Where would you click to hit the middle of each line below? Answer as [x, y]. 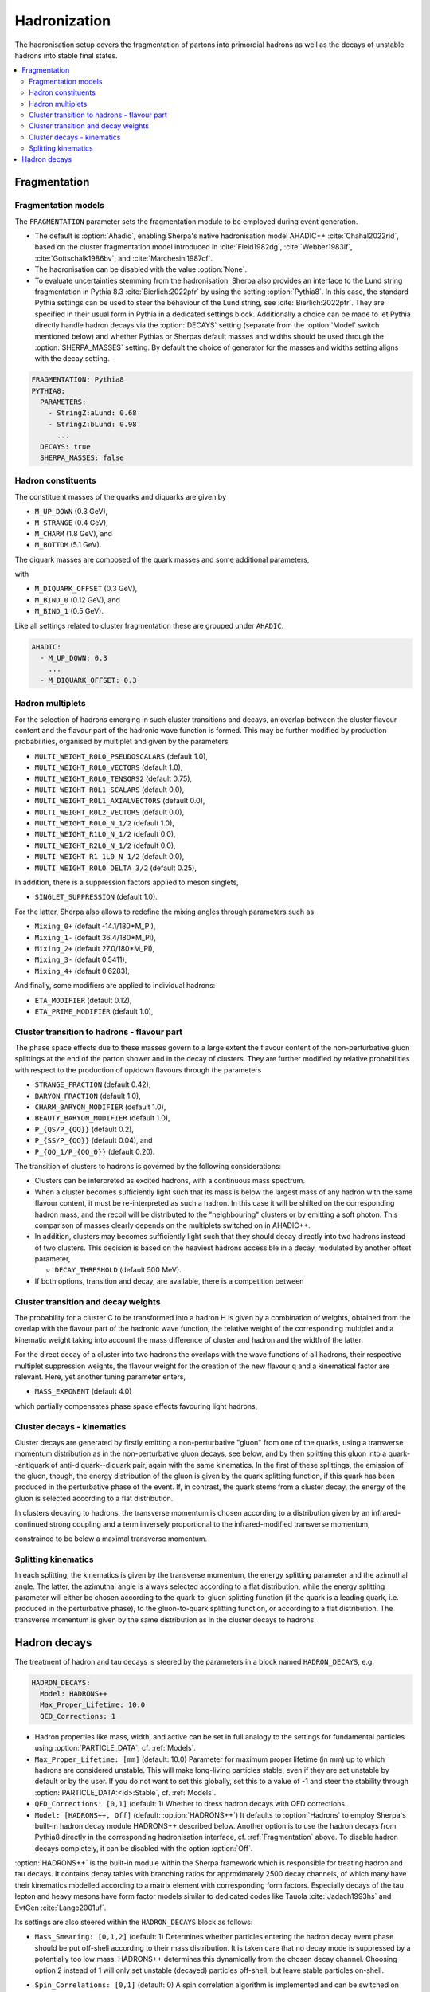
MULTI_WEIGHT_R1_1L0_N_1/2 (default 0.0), [109, 857]
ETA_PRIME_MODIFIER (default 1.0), [94, 1011]
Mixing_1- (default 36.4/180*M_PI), [96, 937]
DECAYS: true [65, 447]
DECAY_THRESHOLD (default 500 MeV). [118, 1270]
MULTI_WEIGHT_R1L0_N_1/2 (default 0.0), [105, 834]
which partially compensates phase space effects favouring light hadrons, [136, 1406]
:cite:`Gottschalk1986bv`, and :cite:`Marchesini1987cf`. [124, 258]
